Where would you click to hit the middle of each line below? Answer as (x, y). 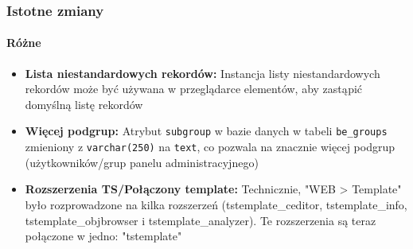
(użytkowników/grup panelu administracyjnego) (142, 162)
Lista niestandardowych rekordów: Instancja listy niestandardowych (203, 73)
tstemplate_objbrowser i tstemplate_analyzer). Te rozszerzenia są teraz (201, 220)
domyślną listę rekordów (84, 104)
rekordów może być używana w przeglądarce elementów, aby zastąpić (194, 89)
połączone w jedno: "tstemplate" (103, 236)
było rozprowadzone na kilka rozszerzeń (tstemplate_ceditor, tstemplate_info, (216, 204)
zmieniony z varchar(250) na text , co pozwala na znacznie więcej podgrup (210, 147)
